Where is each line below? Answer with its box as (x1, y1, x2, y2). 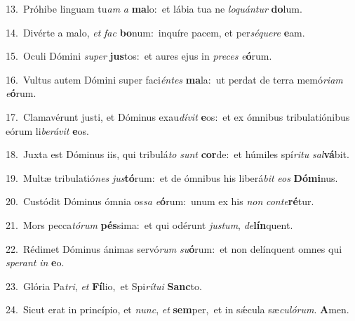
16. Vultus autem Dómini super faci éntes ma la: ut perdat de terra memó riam (6, 72, 343, 86)
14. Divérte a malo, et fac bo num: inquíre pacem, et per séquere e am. (6, 25, 305, 39)
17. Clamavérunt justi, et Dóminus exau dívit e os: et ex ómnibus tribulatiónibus (6, 109, 350, 124)
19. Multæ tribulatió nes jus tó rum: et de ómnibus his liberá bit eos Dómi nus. (6, 170, 338, 185)
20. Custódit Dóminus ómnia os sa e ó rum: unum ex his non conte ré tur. (6, 194, 314, 209)
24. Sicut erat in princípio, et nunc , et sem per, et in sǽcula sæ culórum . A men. (6, 302, 349, 317)
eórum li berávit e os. (6, 123, 89, 138)
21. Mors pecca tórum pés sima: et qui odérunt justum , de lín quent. (6, 217, 293, 232)
